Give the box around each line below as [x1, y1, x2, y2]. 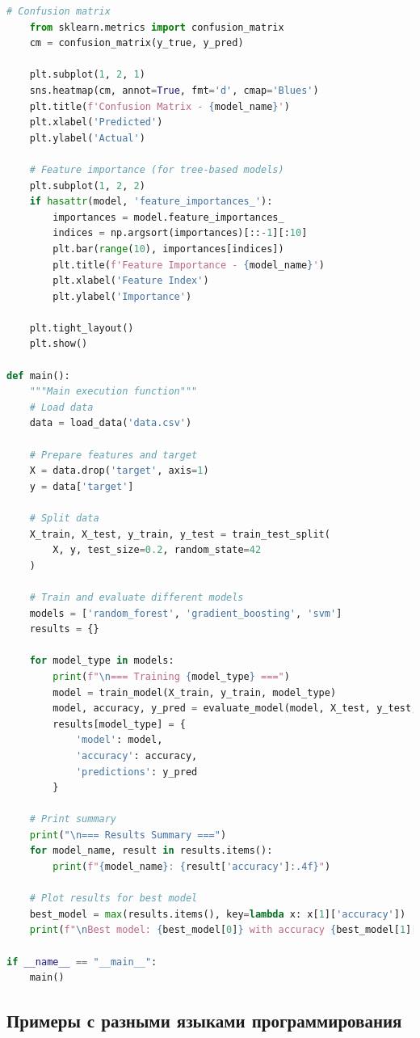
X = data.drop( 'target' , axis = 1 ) [29, 465, 209, 477]
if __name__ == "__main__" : [6, 956, 157, 968]
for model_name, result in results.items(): [29, 845, 273, 857]
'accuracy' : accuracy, [75, 749, 198, 762]
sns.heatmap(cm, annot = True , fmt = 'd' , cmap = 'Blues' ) [29, 84, 319, 96]
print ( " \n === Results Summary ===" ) [29, 829, 227, 841]
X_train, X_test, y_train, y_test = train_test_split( [29, 528, 330, 540]
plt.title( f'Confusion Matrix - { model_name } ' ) [29, 100, 290, 112]
